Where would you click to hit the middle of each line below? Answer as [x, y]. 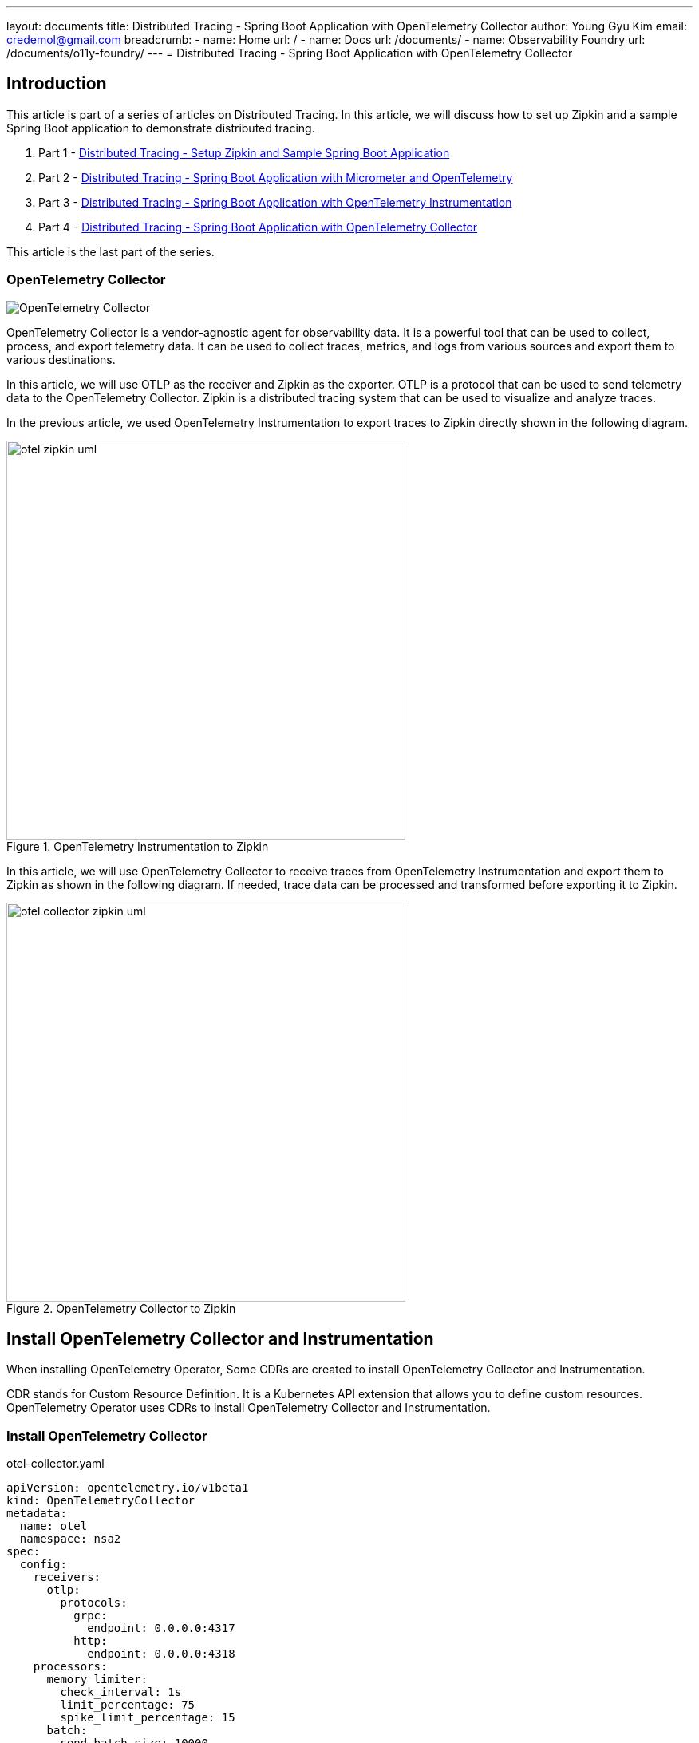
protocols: [94, 1603]
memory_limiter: [97, 1680]
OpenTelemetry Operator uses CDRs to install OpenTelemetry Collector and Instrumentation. [249, 1408]
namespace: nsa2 [70, 1539]
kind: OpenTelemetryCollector [101, 1501]
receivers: [67, 1577]
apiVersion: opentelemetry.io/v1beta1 [128, 1488]
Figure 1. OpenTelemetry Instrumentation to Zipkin [138, 846]
